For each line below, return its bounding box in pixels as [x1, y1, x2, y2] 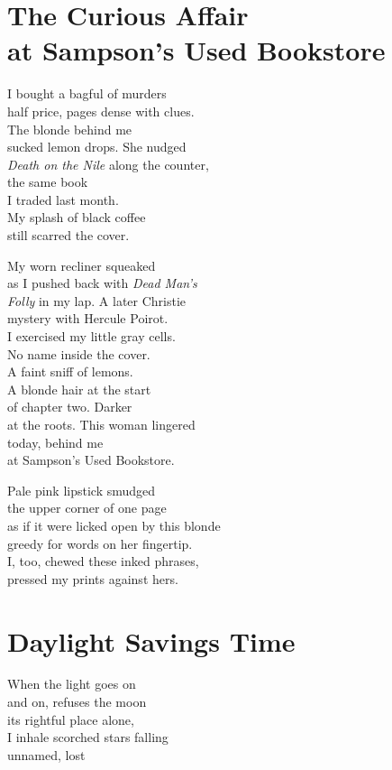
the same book [7, 172, 88, 191]
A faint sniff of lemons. [7, 362, 133, 381]
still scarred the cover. [7, 226, 130, 245]
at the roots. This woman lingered [7, 415, 196, 433]
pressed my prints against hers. [7, 569, 178, 588]
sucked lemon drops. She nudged [7, 137, 187, 156]
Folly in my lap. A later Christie [7, 291, 187, 310]
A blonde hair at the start [7, 379, 151, 398]
